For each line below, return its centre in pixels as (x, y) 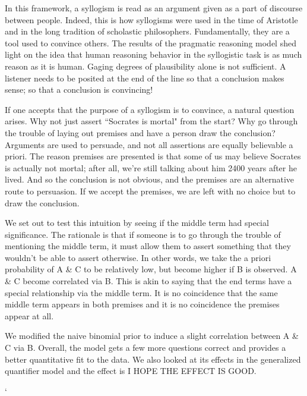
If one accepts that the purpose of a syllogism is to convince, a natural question (150, 109)
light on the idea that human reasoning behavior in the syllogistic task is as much (153, 54)
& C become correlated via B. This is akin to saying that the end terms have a (148, 281)
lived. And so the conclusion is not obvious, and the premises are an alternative (150, 179)
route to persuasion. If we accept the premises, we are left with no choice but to (150, 191)
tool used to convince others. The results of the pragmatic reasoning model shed (151, 43)
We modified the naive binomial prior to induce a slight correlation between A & (152, 336)
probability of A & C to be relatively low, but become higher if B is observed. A (151, 269)
